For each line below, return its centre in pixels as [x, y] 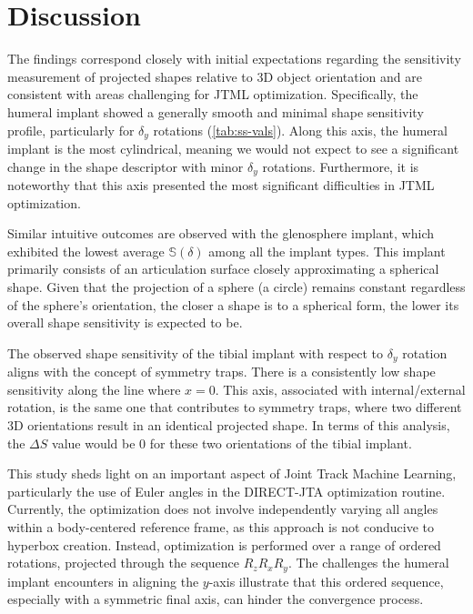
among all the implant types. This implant [327, 251]
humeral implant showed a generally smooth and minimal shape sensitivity [216, 111]
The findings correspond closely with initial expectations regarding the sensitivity [234, 59]
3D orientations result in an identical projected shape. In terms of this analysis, [229, 424]
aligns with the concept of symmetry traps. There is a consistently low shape [221, 372]
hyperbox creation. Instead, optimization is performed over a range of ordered [224, 544]
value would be [94, 443]
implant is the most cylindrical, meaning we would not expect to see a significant [233, 148]
